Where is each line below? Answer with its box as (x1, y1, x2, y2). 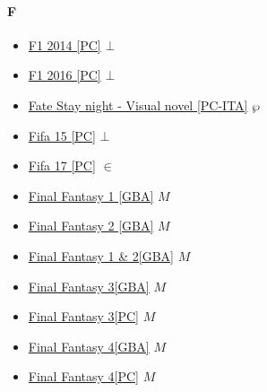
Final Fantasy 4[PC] (28, 367, 139, 386)
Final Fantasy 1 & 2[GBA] (28, 246, 174, 265)
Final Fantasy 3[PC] (28, 307, 139, 326)
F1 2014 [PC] (28, 35, 101, 54)
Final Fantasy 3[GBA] (28, 276, 150, 295)
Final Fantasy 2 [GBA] (28, 216, 154, 235)
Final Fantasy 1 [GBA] (28, 186, 154, 205)
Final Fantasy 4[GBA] (28, 336, 150, 355)
